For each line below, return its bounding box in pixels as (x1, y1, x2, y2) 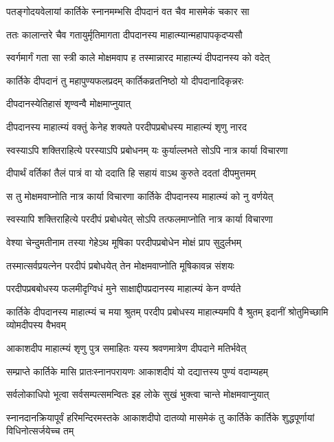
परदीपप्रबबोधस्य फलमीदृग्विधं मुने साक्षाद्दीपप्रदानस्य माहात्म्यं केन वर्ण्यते (6, 281, 241, 296)
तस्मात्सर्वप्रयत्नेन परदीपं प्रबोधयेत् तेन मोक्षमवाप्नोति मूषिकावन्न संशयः (6, 258, 234, 272)
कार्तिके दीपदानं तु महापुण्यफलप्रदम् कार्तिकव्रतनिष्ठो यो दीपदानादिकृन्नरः (6, 73, 244, 87)
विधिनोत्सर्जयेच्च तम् (6, 423, 74, 438)
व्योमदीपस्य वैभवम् (6, 318, 66, 332)
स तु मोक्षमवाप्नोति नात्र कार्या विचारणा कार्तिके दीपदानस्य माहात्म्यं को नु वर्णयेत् (6, 188, 274, 203)
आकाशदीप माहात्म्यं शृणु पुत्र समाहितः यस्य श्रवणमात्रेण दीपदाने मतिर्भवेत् (6, 340, 247, 355)
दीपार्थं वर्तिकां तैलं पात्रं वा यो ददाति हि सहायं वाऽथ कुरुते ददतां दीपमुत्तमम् (6, 166, 256, 180)
